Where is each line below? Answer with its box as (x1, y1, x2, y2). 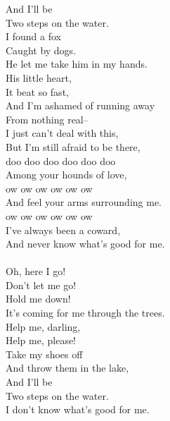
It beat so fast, (6, 84, 69, 99)
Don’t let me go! (6, 277, 77, 292)
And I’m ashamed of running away (6, 98, 155, 113)
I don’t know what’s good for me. (6, 402, 150, 417)
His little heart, (6, 70, 72, 85)
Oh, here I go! (6, 264, 66, 279)
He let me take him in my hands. (6, 56, 148, 71)
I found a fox (6, 29, 61, 44)
